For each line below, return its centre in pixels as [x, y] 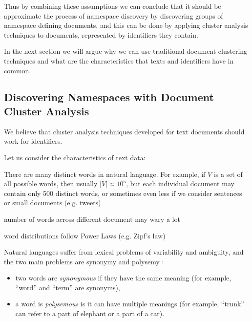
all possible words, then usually [51, 183]
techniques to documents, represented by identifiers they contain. [101, 34]
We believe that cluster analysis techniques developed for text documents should [124, 131]
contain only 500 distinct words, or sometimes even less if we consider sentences [123, 193]
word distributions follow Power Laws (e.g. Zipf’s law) [85, 235]
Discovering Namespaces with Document [109, 97]
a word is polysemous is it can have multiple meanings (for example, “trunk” [130, 304]
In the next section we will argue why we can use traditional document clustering [126, 51]
